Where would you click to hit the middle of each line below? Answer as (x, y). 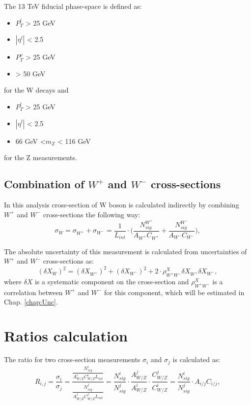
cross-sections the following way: (92, 214)
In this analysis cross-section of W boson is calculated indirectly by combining (122, 204)
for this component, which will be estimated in (174, 292)
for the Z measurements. (41, 157)
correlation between (33, 292)
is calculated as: (196, 359)
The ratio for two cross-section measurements (72, 359)
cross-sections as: (68, 261)
